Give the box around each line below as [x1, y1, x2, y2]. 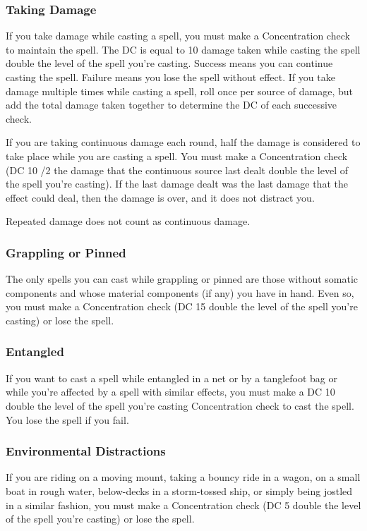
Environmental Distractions [6, 442, 166, 460]
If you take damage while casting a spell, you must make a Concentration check [6, 28, 350, 43]
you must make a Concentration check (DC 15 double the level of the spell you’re [6, 299, 358, 314]
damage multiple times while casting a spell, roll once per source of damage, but [6, 83, 353, 98]
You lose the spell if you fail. [6, 412, 129, 427]
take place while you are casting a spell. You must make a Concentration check [6, 148, 348, 163]
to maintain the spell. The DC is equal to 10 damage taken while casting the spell [6, 42, 361, 56]
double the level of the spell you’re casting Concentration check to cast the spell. [6, 398, 354, 413]
